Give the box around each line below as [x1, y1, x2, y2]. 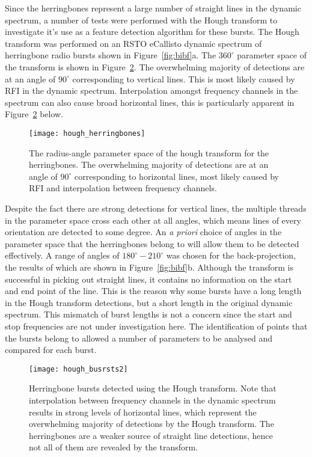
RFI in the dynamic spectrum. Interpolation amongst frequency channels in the [5, 84, 298, 97]
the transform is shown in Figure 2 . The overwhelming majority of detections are [5, 60, 305, 73]
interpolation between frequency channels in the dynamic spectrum [29, 393, 276, 406]
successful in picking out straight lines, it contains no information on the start [5, 272, 292, 285]
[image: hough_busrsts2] [29, 364, 128, 373]
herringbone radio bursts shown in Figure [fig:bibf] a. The [5, 49, 216, 61]
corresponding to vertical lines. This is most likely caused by [72, 72, 295, 85]
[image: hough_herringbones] [29, 129, 145, 138]
